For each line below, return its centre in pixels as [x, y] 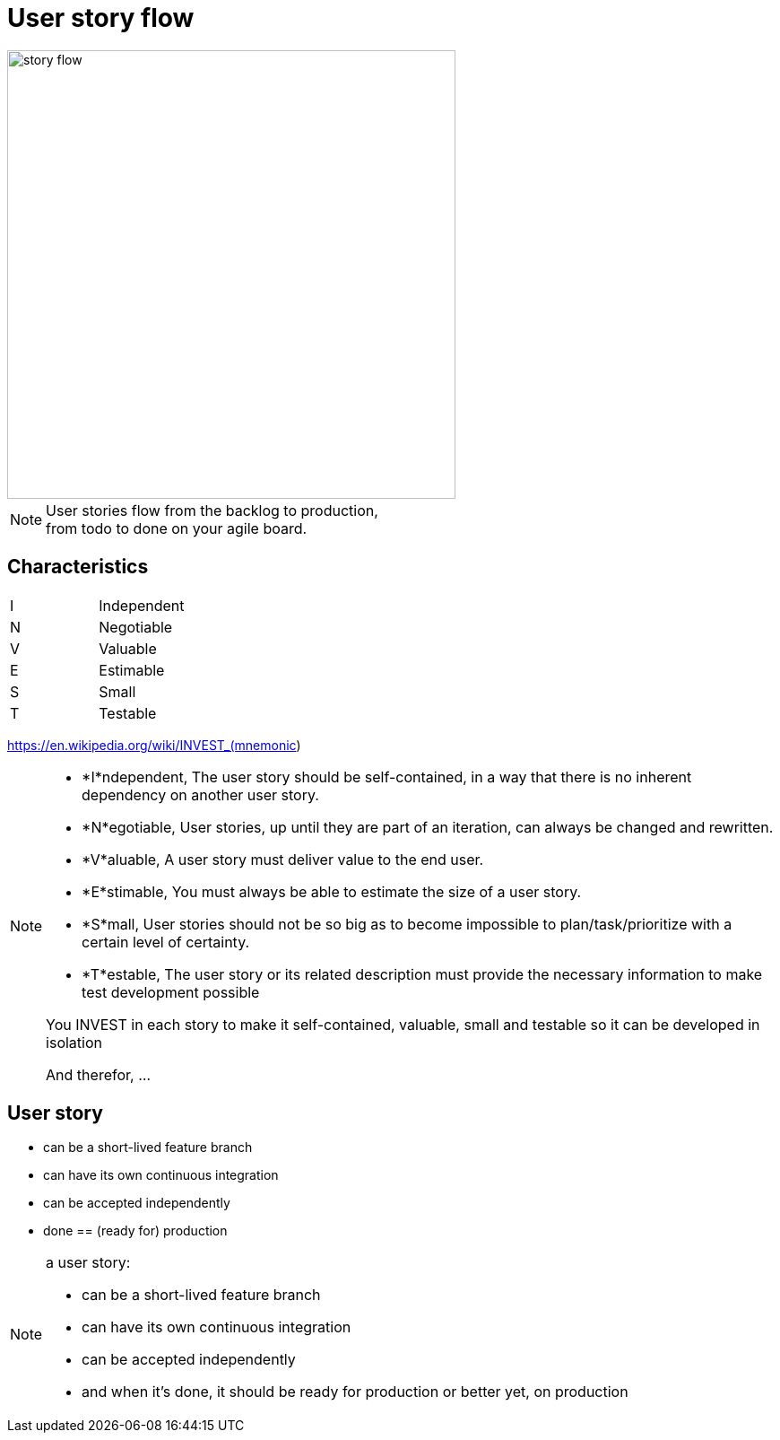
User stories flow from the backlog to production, [212, 510]
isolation [74, 1042]
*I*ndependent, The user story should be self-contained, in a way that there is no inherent [387, 777]
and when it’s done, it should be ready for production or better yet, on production [355, 1392]
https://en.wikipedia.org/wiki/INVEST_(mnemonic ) [154, 745]
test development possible [171, 992]
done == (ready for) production [135, 1231]
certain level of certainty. [166, 942]
